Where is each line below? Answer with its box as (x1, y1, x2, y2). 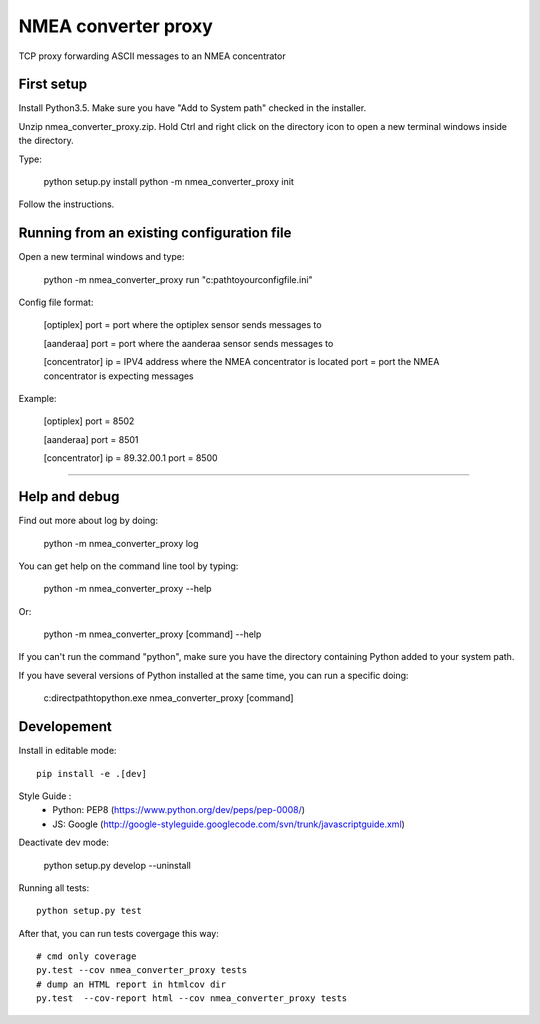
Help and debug (18, 488, 120, 505)
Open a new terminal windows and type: (18, 251, 185, 263)
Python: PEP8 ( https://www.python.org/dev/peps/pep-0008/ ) (52, 804, 305, 816)
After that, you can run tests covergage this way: (18, 927, 220, 939)
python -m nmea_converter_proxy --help (43, 583, 212, 595)
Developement (18, 718, 112, 735)
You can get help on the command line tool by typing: (18, 560, 239, 572)
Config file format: (18, 296, 94, 309)
